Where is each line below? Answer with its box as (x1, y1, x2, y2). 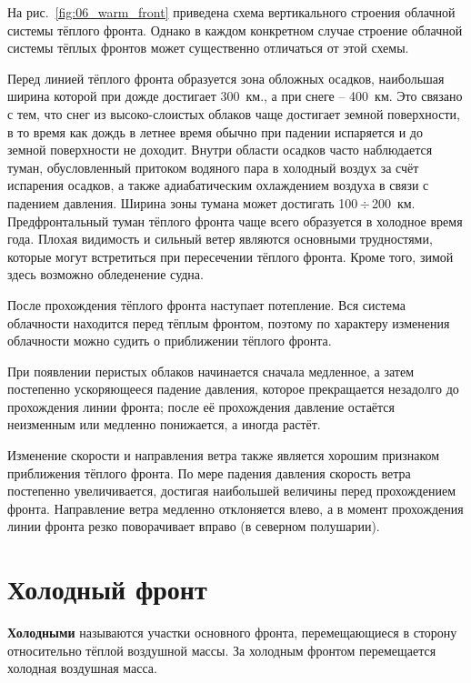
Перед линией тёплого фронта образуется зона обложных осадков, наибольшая (7, 68, 445, 87)
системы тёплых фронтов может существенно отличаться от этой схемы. (7, 38, 409, 57)
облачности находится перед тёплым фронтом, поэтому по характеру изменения (7, 313, 450, 332)
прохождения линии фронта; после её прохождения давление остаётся (7, 397, 396, 416)
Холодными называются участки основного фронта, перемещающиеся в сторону (7, 623, 457, 642)
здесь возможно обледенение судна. (7, 265, 204, 284)
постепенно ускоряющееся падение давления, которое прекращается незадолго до (7, 379, 459, 398)
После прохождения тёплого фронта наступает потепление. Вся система (7, 295, 406, 314)
